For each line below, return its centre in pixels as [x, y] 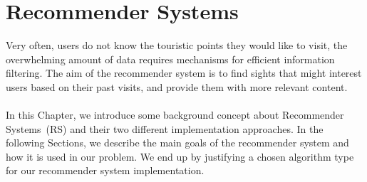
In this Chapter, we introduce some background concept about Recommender [175, 115]
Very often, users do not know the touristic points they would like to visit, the [177, 45]
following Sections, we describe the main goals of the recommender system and [177, 143]
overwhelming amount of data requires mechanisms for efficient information [170, 59]
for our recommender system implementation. [105, 170]
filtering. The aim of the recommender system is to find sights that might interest [184, 73]
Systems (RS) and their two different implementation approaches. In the [165, 128]
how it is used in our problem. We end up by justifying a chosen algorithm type [180, 156]
